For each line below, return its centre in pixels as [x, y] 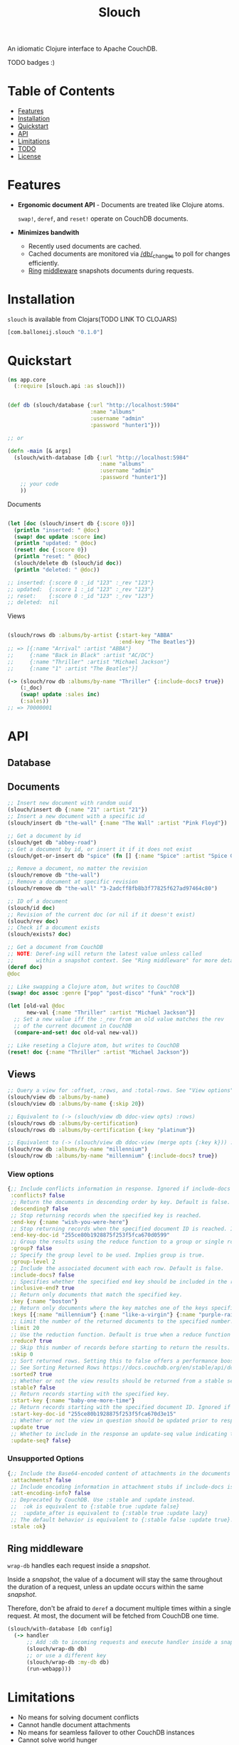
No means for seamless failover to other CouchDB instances [106, 1732]
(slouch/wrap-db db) [57, 1649]
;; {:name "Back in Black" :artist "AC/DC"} [81, 655]
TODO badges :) [31, 63]
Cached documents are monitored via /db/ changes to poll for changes [129, 255]
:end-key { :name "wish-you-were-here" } [70, 1222]
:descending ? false [39, 1209]
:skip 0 [22, 1354]
